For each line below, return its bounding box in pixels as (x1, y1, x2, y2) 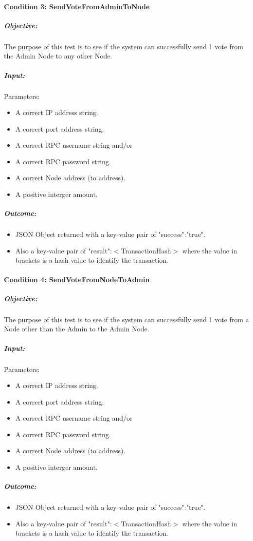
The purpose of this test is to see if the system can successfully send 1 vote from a (4, 314, 249, 324)
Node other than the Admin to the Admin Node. (4, 324, 149, 334)
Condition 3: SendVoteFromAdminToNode (4, 1, 150, 11)
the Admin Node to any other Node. (4, 51, 112, 61)
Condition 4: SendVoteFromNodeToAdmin (4, 274, 150, 284)
